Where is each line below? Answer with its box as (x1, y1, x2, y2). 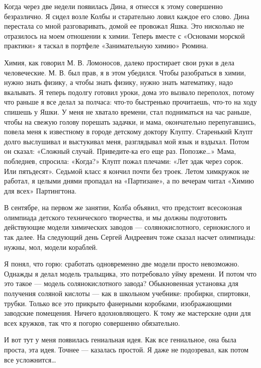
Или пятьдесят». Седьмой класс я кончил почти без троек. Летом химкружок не (4, 165, 249, 176)
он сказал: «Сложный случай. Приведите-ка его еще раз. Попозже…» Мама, (4, 146, 236, 156)
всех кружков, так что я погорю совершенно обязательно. (4, 317, 180, 328)
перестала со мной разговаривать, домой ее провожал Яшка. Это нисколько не (4, 21, 244, 31)
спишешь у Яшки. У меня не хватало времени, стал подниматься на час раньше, (4, 106, 251, 117)
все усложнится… (4, 354, 56, 364)
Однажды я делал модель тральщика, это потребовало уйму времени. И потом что (4, 268, 257, 279)
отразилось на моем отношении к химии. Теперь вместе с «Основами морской (4, 30, 245, 41)
